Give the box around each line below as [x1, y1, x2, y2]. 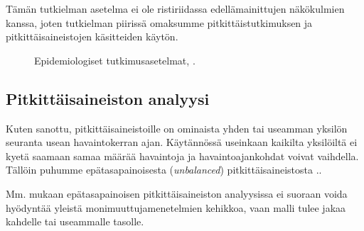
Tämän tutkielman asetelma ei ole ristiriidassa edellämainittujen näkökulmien [6, 1, 345, 16]
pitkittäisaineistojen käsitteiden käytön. [6, 29, 178, 44]
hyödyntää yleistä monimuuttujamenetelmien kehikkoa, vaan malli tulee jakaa [6, 200, 346, 215]
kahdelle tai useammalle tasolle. [6, 214, 144, 229]
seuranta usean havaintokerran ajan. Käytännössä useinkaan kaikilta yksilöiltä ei [6, 135, 358, 150]
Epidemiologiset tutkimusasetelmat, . [34, 52, 196, 67]
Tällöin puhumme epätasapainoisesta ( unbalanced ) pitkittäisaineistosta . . [6, 162, 322, 177]
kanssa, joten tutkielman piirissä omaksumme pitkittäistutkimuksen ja [6, 15, 313, 30]
